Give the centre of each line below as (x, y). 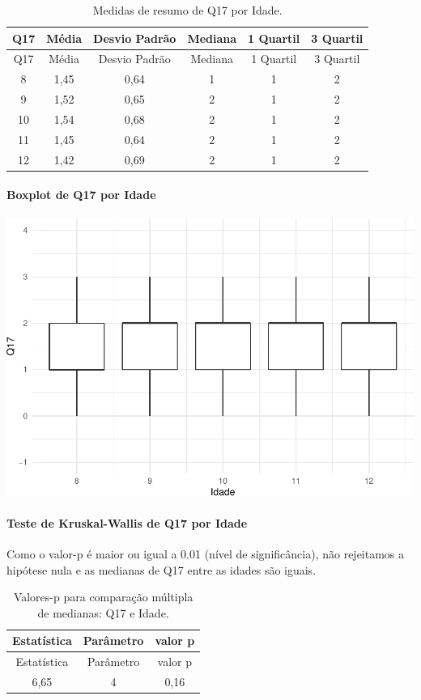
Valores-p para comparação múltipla (103, 597)
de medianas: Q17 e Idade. (103, 612)
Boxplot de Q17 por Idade (81, 195)
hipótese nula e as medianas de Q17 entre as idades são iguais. (162, 569)
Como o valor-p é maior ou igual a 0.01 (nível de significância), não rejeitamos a (206, 553)
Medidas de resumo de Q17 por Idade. (187, 10)
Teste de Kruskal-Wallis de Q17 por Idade (127, 522)
